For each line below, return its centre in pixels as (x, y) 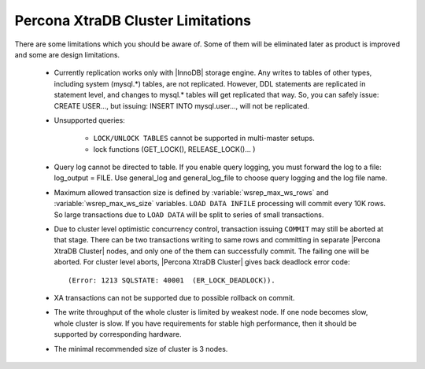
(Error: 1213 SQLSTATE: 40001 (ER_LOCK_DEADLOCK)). (172, 280)
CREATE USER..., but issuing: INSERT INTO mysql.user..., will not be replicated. (182, 105)
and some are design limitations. (67, 54)
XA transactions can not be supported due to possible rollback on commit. (174, 297)
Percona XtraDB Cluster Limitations (133, 20)
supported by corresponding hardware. (118, 334)
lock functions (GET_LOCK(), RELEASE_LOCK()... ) (174, 149)
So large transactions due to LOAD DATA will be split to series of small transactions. (189, 214)
